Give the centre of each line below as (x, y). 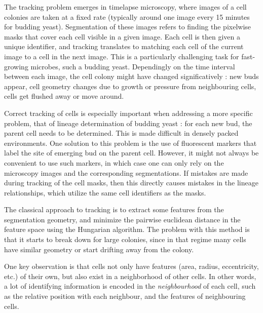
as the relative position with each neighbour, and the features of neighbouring (125, 296)
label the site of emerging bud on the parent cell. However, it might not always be (131, 153)
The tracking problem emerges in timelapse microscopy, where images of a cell (125, 7)
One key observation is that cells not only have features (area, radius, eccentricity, (131, 266)
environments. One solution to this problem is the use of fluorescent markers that (130, 143)
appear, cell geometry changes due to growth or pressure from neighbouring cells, (130, 86)
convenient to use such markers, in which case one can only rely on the (114, 162)
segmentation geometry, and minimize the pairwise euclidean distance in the (122, 219)
